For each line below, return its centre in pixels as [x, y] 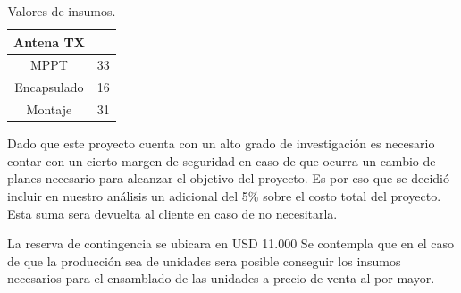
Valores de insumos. [62, 11]
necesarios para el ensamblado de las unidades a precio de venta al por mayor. [221, 278]
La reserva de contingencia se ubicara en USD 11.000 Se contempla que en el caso [230, 243]
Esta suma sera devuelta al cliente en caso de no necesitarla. [172, 213]
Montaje [49, 109]
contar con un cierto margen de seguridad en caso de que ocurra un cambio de [222, 160]
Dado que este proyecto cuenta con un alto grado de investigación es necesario [221, 143]
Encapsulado [49, 87]
